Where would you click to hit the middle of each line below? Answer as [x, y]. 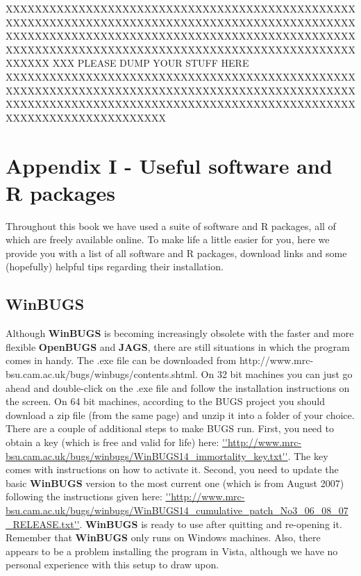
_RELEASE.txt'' [43, 524]
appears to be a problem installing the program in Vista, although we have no [172, 551]
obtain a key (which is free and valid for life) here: [112, 442]
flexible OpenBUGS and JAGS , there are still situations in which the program [178, 346]
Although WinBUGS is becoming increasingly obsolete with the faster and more [180, 333]
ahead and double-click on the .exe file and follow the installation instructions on [178, 387]
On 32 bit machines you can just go [277, 374]
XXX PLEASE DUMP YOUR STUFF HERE [151, 63]
